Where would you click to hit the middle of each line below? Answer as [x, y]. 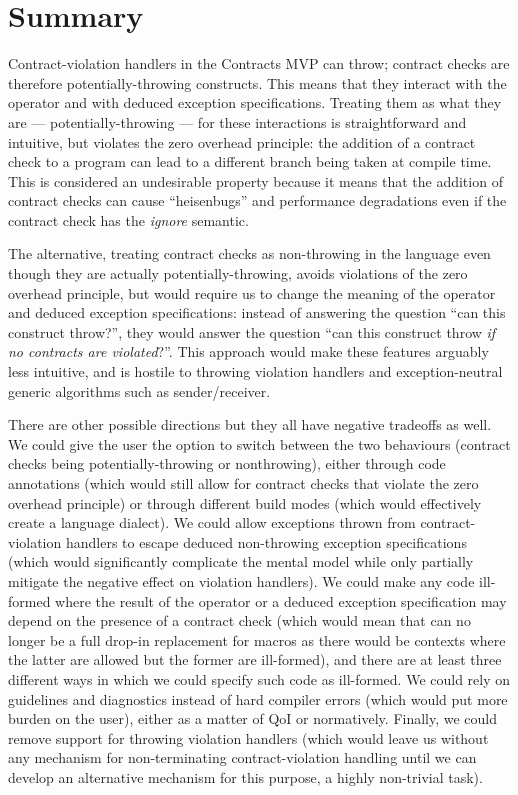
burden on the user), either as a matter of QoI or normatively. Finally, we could [253, 718]
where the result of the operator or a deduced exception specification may [281, 600]
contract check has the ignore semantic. [128, 219]
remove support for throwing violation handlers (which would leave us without [248, 737]
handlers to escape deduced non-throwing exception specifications [266, 541]
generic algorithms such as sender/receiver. [139, 390]
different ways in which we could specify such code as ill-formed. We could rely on [259, 678]
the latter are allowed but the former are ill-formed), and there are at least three [255, 659]
